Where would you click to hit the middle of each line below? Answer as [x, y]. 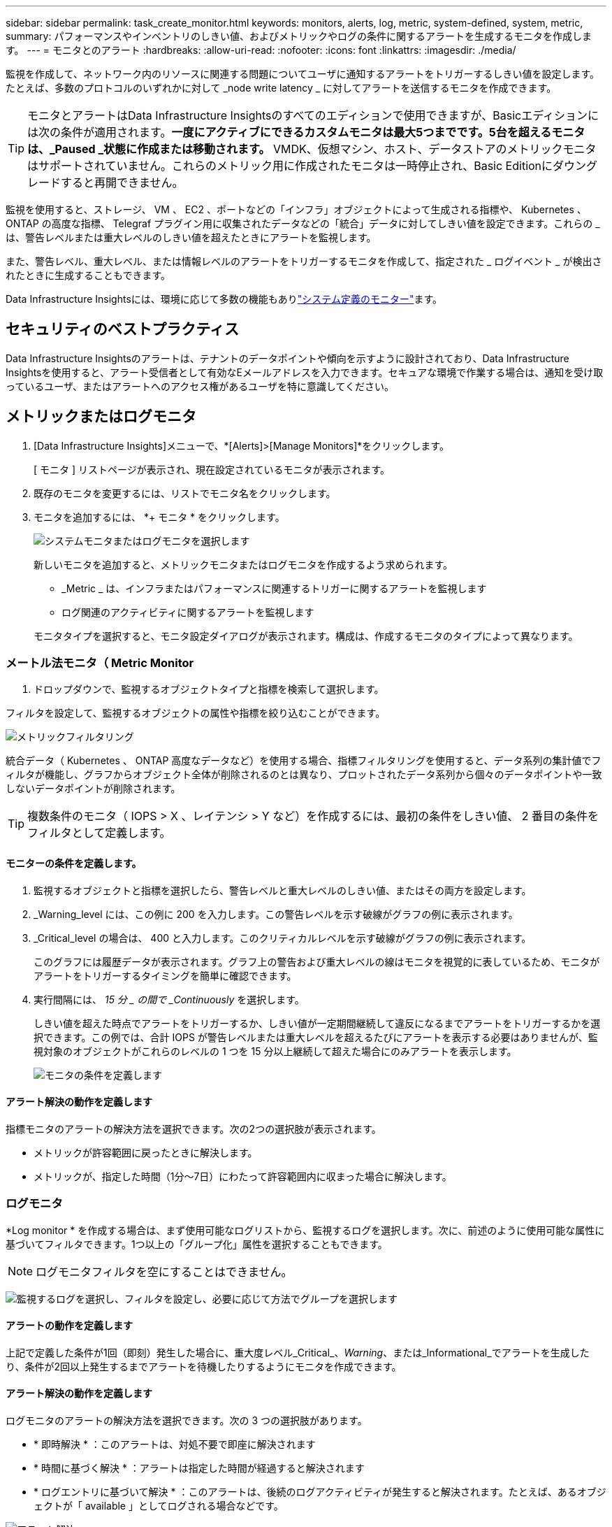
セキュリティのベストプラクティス [122, 329]
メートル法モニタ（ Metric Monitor [100, 663]
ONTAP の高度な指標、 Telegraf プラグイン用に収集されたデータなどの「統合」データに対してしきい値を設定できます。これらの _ [303, 223]
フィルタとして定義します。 [99, 833]
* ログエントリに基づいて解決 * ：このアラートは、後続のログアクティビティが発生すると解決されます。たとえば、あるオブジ [320, 1492]
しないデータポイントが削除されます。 [93, 789]
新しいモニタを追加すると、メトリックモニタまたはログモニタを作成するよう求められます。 [243, 564]
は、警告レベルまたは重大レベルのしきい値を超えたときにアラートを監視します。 [191, 237]
